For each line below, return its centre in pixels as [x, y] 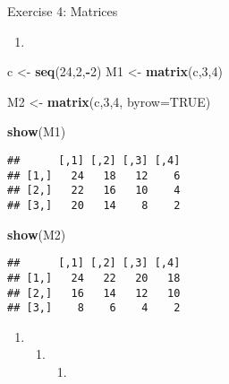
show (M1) [37, 131]
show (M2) [37, 234]
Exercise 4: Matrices [63, 11]
